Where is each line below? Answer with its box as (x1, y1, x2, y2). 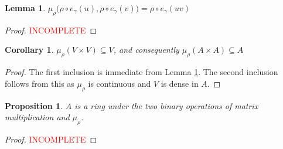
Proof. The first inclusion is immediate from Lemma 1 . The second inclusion (5, 66, 278, 78)
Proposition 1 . (5, 99, 63, 111)
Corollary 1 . (5, 43, 54, 56)
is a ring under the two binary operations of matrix (74, 99, 258, 111)
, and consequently (113, 43, 179, 56)
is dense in (161, 77, 199, 89)
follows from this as (5, 77, 74, 89)
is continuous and (88, 77, 151, 89)
